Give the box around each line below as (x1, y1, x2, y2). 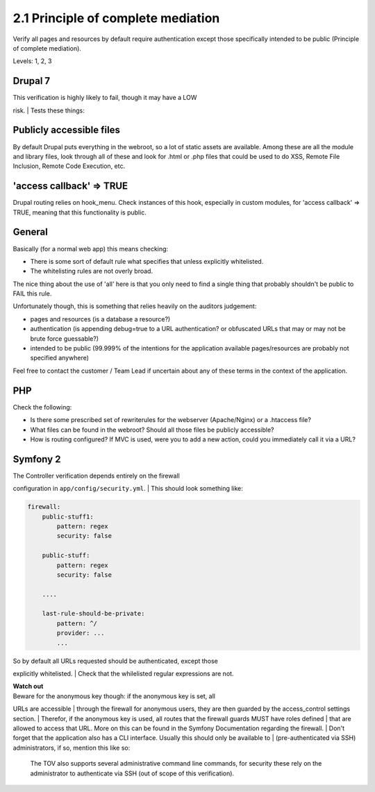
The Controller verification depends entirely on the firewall (12, 471, 180, 480)
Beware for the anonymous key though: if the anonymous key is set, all (12, 691, 215, 700)
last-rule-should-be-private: (42, 609, 145, 618)
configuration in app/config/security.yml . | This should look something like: (12, 485, 243, 493)
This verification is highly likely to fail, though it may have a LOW (12, 94, 197, 102)
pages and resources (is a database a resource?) (30, 314, 171, 323)
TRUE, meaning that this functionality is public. (12, 208, 147, 217)
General (12, 226, 49, 238)
